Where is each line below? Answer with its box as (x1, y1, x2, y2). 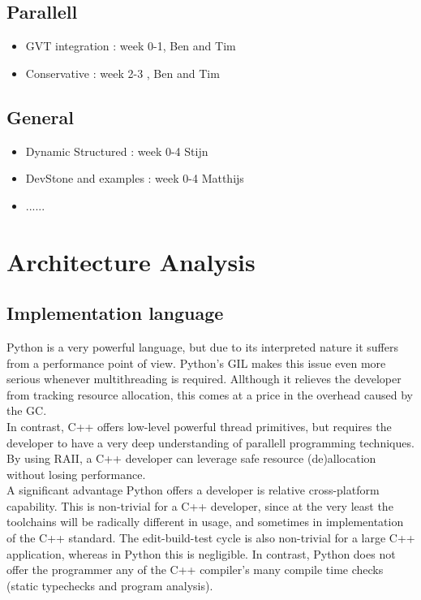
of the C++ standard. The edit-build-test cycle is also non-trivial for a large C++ (6, 529, 415, 546)
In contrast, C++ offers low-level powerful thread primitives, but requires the (6, 417, 392, 434)
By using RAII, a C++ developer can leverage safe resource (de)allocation (6, 450, 376, 467)
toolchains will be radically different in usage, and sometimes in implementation (6, 513, 404, 530)
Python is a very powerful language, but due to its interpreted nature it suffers (6, 338, 398, 355)
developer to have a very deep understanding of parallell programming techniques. (6, 434, 415, 451)
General (6, 104, 74, 129)
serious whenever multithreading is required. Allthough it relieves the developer (6, 370, 402, 387)
